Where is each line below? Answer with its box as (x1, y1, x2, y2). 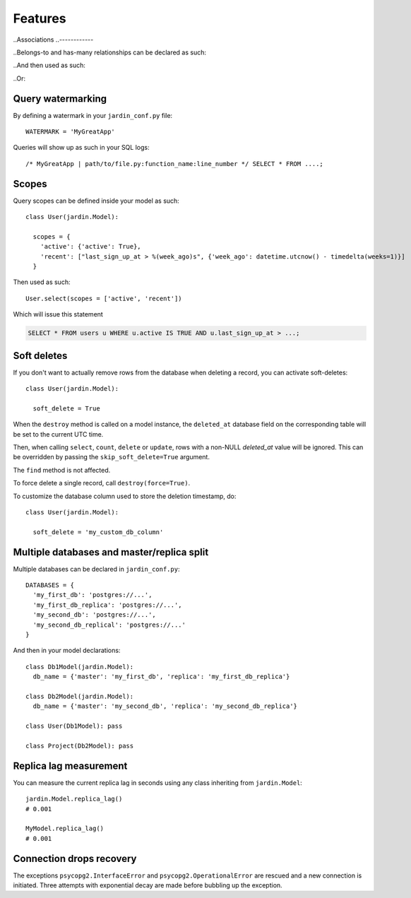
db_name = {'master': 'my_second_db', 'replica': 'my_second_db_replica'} (32, 702, 298, 710)
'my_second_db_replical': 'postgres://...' (32, 620, 186, 629)
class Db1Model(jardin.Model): (25, 663, 134, 670)
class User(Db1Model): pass (25, 722, 123, 731)
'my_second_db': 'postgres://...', (32, 611, 157, 619)
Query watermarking (13, 93, 107, 105)
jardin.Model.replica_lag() (25, 795, 123, 803)
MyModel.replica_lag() (25, 825, 105, 833)
